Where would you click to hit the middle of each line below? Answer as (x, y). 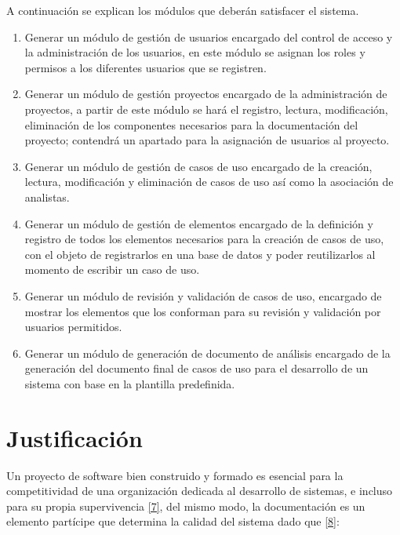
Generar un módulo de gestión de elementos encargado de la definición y (199, 223)
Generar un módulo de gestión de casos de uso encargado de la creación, (198, 166)
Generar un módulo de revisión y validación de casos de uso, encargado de (203, 295)
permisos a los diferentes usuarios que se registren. (145, 67)
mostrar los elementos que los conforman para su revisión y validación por (203, 311)
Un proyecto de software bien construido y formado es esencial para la (175, 475)
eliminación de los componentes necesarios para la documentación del (191, 124)
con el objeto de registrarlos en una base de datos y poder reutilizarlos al (200, 254)
